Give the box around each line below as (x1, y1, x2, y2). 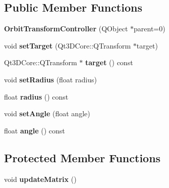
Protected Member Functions (4, 150, 161, 165)
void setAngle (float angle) (4, 108, 90, 119)
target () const (85, 57, 133, 68)
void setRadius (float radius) (4, 74, 97, 84)
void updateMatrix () (4, 173, 77, 184)
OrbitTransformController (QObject (4, 23, 128, 34)
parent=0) (134, 23, 165, 34)
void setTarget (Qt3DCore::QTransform (4, 40, 131, 51)
